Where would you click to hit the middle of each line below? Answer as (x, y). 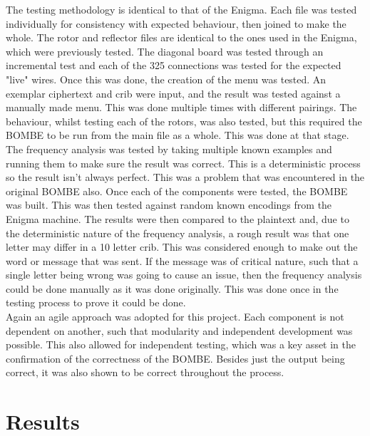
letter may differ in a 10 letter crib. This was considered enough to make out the (182, 247)
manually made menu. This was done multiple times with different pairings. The (181, 107)
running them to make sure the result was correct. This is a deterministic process (183, 163)
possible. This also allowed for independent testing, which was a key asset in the (181, 344)
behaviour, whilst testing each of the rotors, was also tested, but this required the (184, 121)
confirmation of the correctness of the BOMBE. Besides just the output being (175, 358)
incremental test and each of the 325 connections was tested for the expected (174, 65)
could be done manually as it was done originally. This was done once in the (172, 288)
